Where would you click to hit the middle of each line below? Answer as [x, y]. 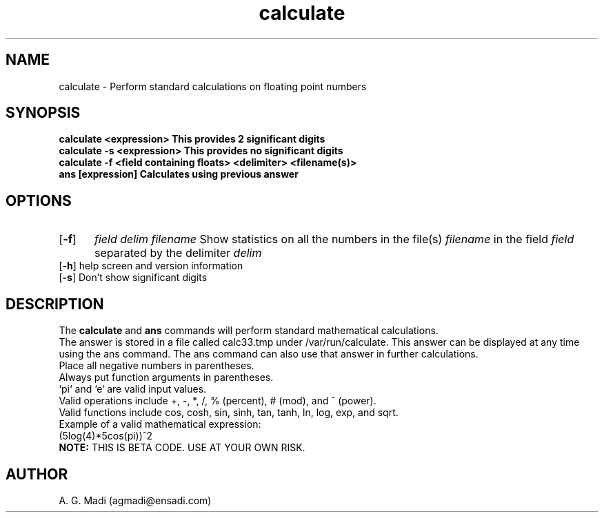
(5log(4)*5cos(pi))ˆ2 [106, 436]
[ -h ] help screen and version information [151, 266]
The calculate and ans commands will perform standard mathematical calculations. [249, 331]
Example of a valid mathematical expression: [160, 424]
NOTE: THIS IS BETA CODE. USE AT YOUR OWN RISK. [182, 448]
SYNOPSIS [43, 113]
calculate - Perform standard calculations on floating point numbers [213, 86]
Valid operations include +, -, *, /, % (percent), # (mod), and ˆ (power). [218, 401]
